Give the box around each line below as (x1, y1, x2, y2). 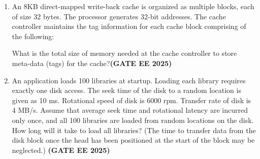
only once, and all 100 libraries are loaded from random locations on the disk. (12, 114, 254, 125)
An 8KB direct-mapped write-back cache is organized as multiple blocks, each (12, 1, 254, 11)
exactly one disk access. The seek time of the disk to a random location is (12, 85, 241, 96)
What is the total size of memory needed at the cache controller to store (12, 48, 237, 58)
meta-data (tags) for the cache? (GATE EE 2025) (12, 57, 172, 68)
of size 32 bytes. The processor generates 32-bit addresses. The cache (12, 11, 226, 21)
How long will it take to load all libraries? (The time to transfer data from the (12, 124, 256, 135)
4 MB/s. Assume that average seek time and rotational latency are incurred (12, 105, 248, 115)
